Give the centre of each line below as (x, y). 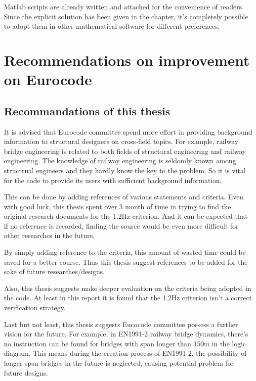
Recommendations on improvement (127, 60)
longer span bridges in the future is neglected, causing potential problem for (119, 363)
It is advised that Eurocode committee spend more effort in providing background (128, 131)
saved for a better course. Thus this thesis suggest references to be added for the (126, 262)
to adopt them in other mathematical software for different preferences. (112, 26)
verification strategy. (35, 308)
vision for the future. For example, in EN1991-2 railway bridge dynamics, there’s (126, 334)
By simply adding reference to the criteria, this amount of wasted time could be (125, 252)
